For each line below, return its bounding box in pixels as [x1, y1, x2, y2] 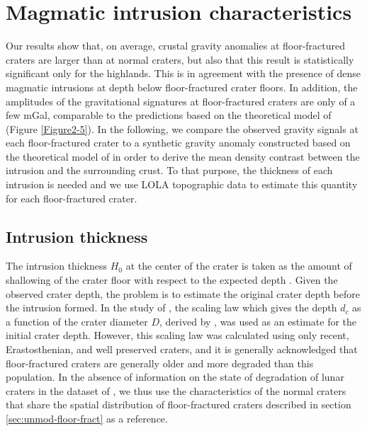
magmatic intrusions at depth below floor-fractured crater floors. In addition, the [6, 79, 358, 94]
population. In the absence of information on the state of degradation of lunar [6, 369, 344, 384]
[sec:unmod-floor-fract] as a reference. [6, 410, 168, 425]
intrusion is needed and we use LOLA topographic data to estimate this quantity [6, 177, 358, 192]
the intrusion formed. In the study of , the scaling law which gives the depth [6, 300, 337, 315]
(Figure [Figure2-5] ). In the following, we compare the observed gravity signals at [6, 121, 358, 136]
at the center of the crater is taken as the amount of [125, 258, 352, 273]
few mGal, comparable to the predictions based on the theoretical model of [6, 108, 332, 122]
